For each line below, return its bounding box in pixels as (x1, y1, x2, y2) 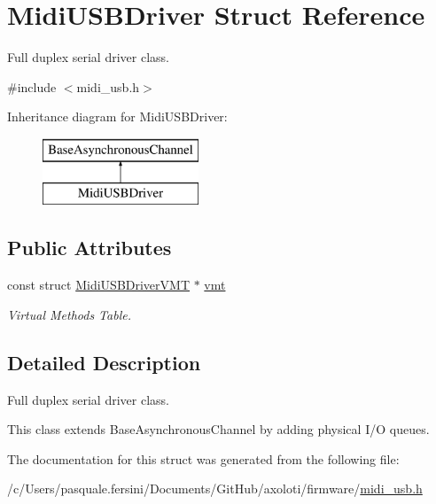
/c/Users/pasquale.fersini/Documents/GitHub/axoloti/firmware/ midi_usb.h (7, 479, 423, 498)
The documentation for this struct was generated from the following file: (7, 449, 400, 468)
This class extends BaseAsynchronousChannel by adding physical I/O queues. (7, 420, 430, 438)
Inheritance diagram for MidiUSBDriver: (7, 107, 228, 126)
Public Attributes (7, 234, 172, 261)
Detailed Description (7, 348, 201, 376)
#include (7, 77, 57, 96)
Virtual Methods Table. (7, 305, 131, 323)
